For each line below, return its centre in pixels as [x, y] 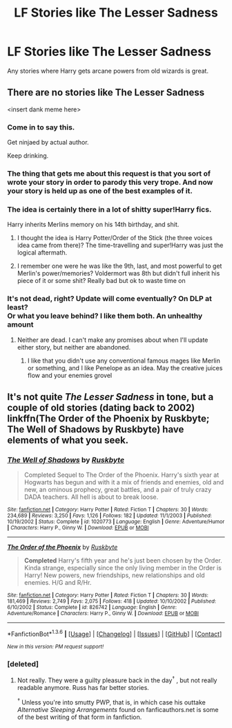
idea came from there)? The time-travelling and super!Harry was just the [120, 245]
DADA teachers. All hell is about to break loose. [91, 497]
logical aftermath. [42, 253]
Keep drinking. [28, 156]
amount [20, 325]
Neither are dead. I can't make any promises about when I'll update [113, 340]
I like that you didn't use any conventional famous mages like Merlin [124, 361]
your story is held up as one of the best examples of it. [100, 190]
